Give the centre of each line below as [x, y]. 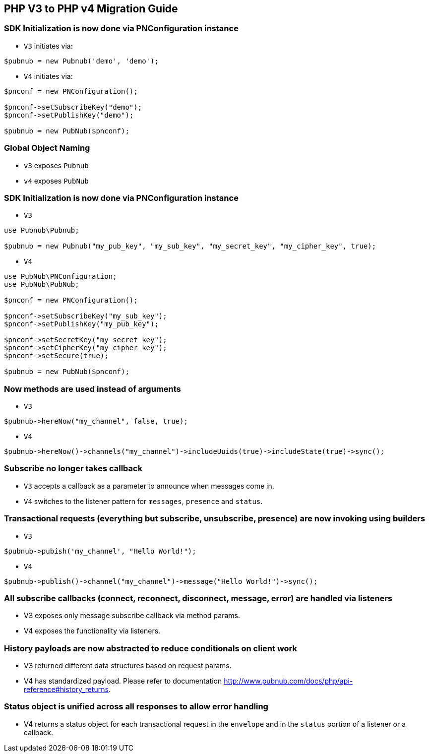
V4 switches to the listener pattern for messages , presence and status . [143, 501]
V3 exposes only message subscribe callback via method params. [132, 616]
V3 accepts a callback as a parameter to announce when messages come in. [149, 486]
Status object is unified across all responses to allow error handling [136, 707]
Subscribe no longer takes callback [73, 469]
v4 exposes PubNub [56, 181]
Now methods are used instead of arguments [92, 389]
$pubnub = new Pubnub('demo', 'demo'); [81, 61]
